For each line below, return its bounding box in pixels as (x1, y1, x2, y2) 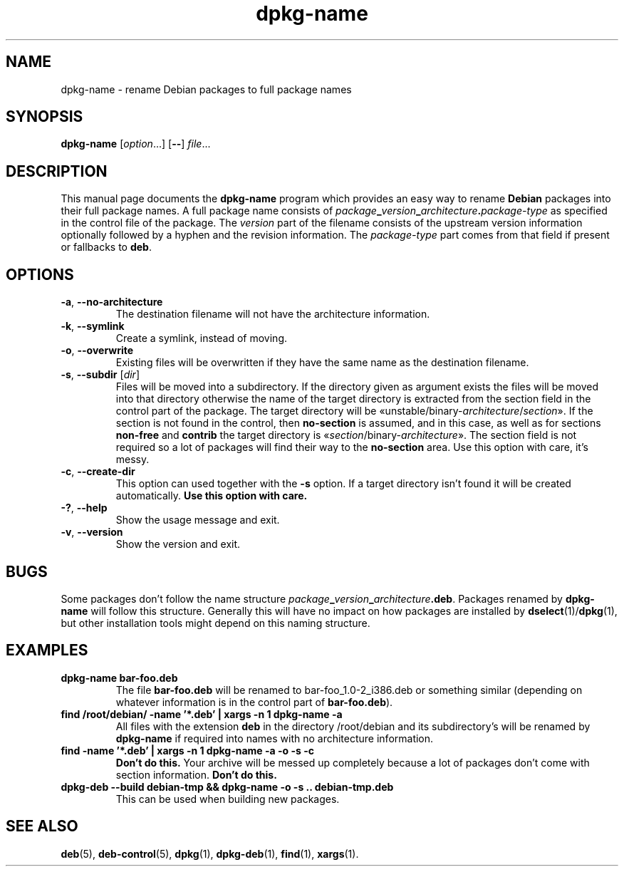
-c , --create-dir (61, 465, 135, 478)
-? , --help (61, 502, 108, 514)
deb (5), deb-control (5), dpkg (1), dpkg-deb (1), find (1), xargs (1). (61, 847, 359, 860)
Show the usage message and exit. (115, 514, 280, 526)
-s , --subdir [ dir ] (61, 368, 140, 381)
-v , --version (61, 526, 123, 539)
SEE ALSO (6, 817, 78, 836)
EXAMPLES (6, 641, 88, 660)
